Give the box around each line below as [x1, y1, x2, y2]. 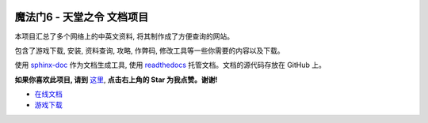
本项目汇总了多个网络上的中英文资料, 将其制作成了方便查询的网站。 [14, 32, 234, 41]
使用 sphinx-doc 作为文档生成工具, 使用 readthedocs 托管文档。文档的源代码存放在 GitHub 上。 [14, 60, 327, 70]
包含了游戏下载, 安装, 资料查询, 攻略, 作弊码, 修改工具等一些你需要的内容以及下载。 [14, 46, 285, 55]
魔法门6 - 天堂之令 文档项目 [14, 10, 149, 24]
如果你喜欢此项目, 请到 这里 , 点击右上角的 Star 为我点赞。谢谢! [14, 75, 218, 84]
